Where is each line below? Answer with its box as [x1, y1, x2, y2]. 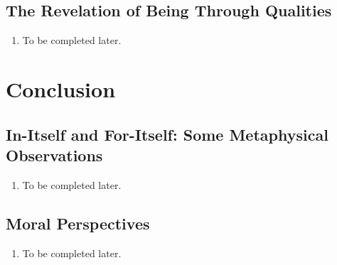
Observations [6, 144, 103, 166]
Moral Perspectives [6, 212, 150, 234]
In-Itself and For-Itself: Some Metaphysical [6, 123, 328, 145]
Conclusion [6, 74, 116, 103]
